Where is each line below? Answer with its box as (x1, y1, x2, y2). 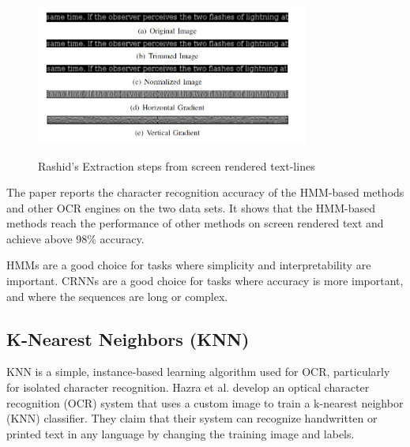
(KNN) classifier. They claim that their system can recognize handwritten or (6, 410, 378, 426)
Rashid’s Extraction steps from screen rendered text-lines (38, 157, 315, 174)
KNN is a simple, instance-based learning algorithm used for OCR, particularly (6, 363, 390, 380)
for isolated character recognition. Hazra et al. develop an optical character (6, 379, 370, 396)
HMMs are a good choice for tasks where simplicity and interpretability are (6, 257, 371, 273)
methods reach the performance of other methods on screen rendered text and (6, 215, 384, 231)
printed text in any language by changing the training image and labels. (6, 425, 355, 441)
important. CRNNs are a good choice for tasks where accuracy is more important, (6, 272, 404, 289)
